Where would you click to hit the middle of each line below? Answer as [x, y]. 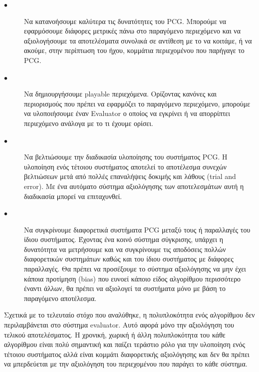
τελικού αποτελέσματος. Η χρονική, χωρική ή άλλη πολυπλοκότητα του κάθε [115, 334]
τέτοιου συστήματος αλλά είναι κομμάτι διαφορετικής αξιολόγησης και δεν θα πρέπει [127, 354]
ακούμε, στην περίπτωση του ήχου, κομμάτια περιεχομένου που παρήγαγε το [134, 50]
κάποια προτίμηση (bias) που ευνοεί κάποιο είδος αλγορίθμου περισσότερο [132, 278]
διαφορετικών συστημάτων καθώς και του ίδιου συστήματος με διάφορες [129, 259]
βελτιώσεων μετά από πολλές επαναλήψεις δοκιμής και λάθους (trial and [130, 176]
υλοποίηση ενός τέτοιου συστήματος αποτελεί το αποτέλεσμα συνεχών [126, 166]
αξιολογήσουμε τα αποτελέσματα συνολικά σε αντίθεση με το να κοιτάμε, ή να [138, 40]
